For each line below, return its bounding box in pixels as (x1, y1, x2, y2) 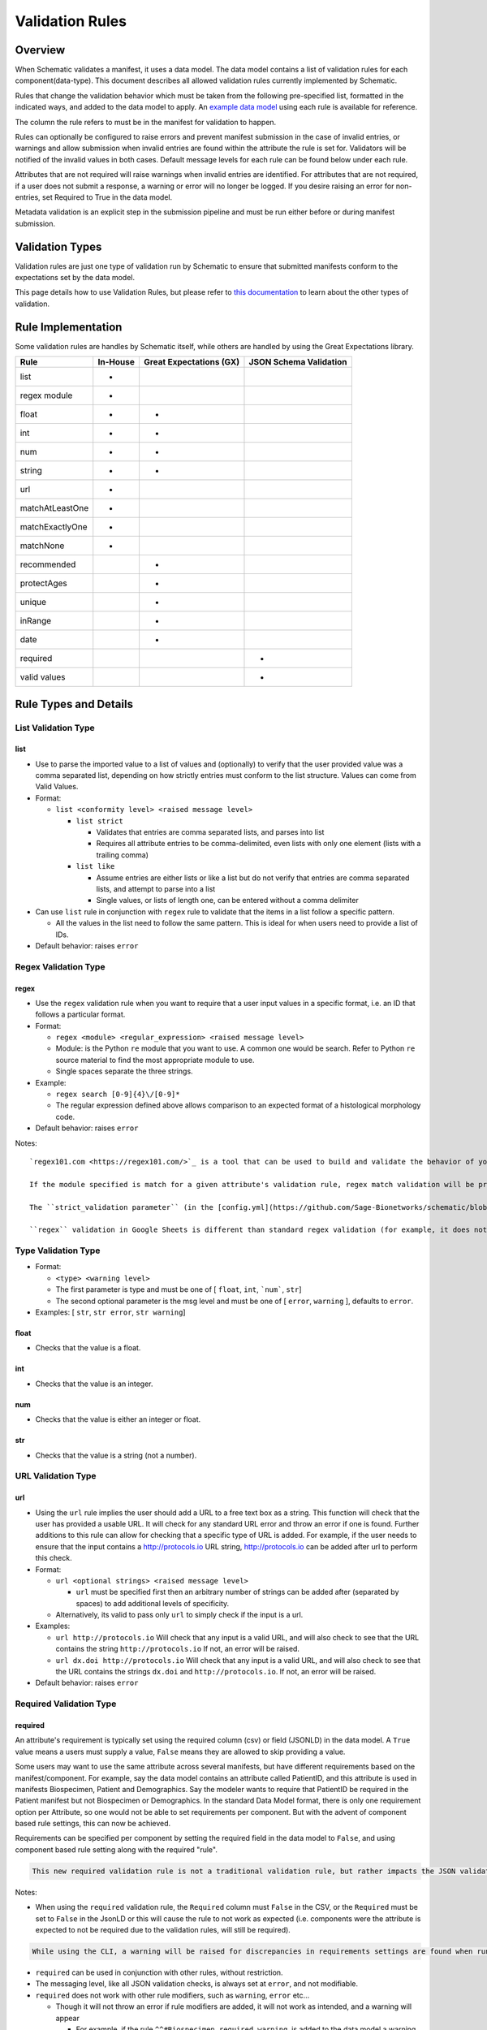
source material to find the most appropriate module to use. (55, 1055, 255, 1065)
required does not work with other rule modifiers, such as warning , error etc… (35, 1990, 310, 2000)
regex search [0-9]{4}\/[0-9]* (55, 1090, 180, 1099)
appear (55, 2013, 80, 2023)
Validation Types (15, 240, 102, 253)
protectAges (19, 577, 68, 589)
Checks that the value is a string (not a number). (35, 1450, 197, 1460)
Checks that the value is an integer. (35, 1379, 153, 1389)
